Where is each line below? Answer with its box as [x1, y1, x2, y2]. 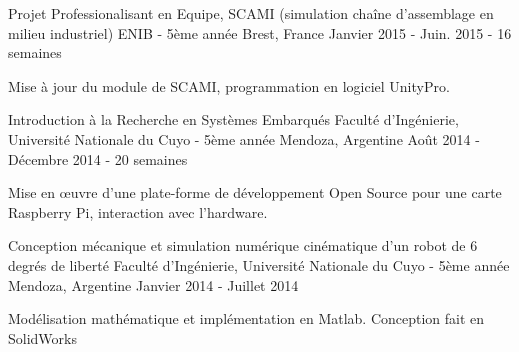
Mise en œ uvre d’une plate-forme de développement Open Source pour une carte [8, 182, 502, 203]
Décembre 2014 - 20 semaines [8, 148, 188, 169]
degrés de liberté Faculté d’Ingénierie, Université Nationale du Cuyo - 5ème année [8, 254, 510, 275]
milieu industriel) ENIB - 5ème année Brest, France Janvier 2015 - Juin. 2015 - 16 [8, 22, 512, 43]
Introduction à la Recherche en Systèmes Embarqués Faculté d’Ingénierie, [8, 109, 459, 130]
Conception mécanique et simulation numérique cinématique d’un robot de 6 [8, 235, 478, 256]
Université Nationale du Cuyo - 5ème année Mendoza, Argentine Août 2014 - [8, 128, 480, 149]
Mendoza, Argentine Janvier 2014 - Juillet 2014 [8, 274, 299, 295]
